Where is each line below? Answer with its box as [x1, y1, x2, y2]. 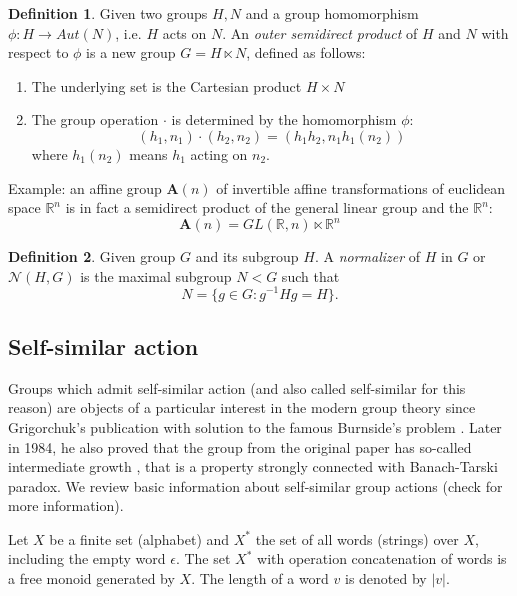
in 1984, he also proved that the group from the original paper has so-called [8, 436, 472, 457]
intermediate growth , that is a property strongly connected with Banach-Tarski [8, 456, 498, 477]
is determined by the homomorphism [171, 109, 397, 130]
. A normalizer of [314, 246, 421, 267]
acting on [190, 143, 248, 164]
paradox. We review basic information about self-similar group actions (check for [8, 475, 503, 496]
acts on [162, 22, 207, 43]
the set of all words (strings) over [255, 528, 459, 549]
